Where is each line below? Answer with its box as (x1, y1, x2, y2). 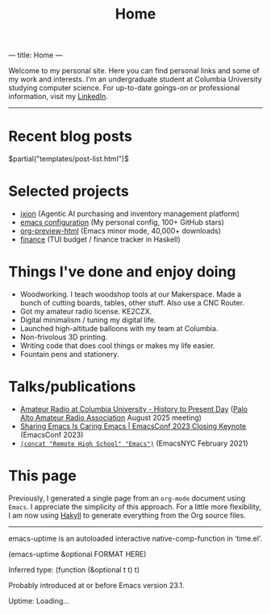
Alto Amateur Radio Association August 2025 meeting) (19, 413, 202, 422)
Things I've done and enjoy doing (8, 263, 236, 281)
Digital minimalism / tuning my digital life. (19, 315, 156, 325)
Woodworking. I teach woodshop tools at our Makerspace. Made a (19, 289, 242, 299)
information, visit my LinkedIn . (8, 92, 109, 102)
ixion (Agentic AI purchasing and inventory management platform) (19, 209, 240, 218)
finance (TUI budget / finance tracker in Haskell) (19, 234, 181, 244)
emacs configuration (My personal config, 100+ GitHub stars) (19, 218, 224, 227)
